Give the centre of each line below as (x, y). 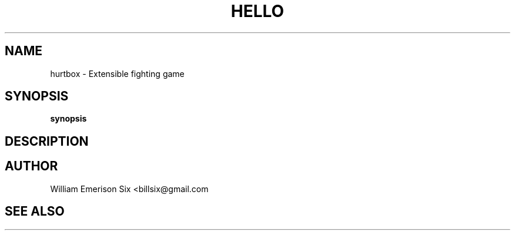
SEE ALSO (35, 211)
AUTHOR (31, 166)
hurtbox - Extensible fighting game (117, 73)
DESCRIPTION (47, 141)
